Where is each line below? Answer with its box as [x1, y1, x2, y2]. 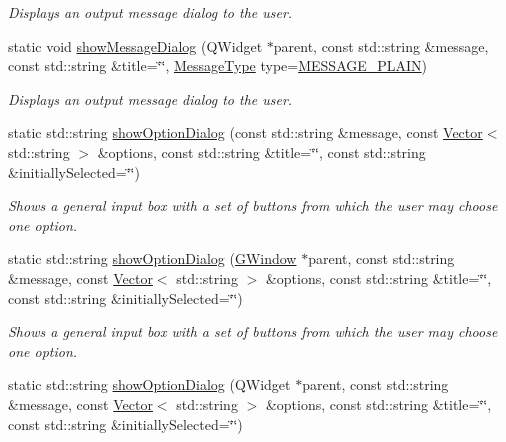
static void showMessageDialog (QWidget [8, 35, 263, 56]
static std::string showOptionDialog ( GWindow [8, 248, 297, 269]
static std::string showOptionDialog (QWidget [8, 374, 291, 395]
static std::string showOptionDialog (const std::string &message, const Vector [8, 122, 483, 143]
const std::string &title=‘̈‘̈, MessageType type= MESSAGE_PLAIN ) [8, 55, 428, 76]
